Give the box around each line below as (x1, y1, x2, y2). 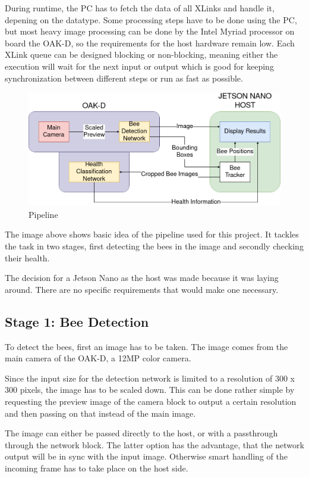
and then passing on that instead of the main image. (5, 407, 196, 419)
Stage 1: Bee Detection (5, 312, 149, 330)
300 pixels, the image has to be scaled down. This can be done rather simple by (5, 383, 295, 396)
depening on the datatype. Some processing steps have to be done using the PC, (5, 13, 297, 26)
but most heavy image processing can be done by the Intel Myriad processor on (5, 25, 295, 38)
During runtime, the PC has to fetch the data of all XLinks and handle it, (5, 2, 275, 14)
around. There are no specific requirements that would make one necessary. (5, 283, 279, 295)
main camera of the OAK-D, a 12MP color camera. (5, 352, 191, 364)
